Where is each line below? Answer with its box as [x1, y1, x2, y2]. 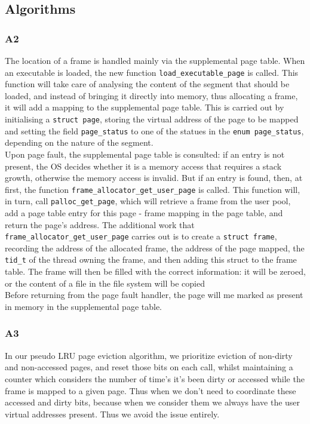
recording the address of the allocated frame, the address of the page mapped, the [5, 241, 305, 254]
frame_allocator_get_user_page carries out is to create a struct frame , [5, 230, 277, 242]
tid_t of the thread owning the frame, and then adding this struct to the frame [5, 253, 297, 266]
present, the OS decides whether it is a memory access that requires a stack [5, 159, 282, 172]
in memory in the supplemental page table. [5, 300, 162, 312]
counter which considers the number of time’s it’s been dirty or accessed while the [5, 372, 305, 385]
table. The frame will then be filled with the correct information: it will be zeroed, [5, 265, 306, 278]
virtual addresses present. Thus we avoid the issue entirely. [5, 407, 220, 420]
